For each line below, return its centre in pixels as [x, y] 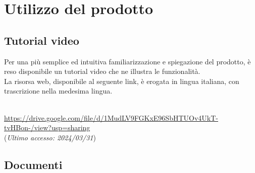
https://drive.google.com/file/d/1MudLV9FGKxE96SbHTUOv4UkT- [111, 117]
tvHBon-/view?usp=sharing [47, 127]
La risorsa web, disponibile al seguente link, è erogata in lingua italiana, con [122, 81]
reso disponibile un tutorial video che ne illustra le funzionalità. [102, 71]
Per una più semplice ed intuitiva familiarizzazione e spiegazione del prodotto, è [127, 61]
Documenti [33, 164]
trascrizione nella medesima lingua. [58, 91]
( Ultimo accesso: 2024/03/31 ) [50, 137]
